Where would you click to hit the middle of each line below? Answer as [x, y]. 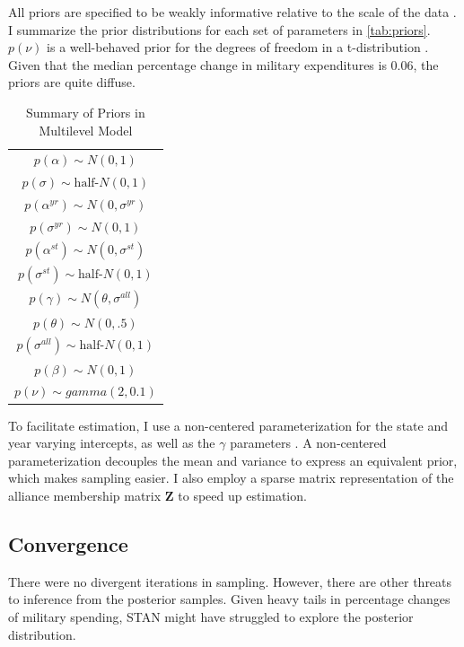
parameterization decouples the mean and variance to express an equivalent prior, [233, 460]
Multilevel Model [86, 130]
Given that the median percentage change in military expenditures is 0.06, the [223, 64]
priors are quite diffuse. [72, 82]
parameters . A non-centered [308, 443]
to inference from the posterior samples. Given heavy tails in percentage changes [229, 599]
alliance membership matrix [85, 495]
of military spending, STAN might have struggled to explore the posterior [211, 616]
